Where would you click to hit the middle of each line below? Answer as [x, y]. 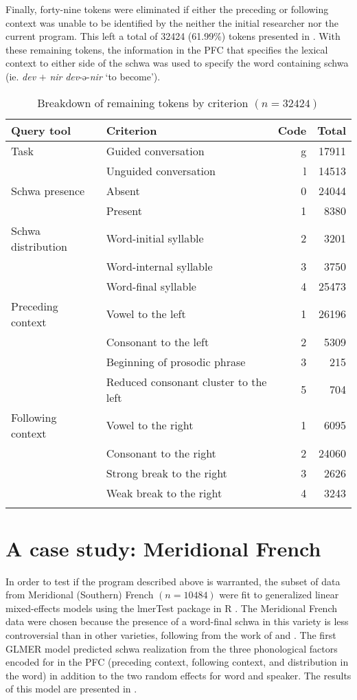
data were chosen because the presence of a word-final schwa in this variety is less [177, 621]
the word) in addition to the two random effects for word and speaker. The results [178, 675]
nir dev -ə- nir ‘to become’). [105, 76]
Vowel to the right [150, 425]
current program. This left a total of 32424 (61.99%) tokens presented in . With [173, 36]
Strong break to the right [166, 473]
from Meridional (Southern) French [80, 595]
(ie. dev [21, 76]
